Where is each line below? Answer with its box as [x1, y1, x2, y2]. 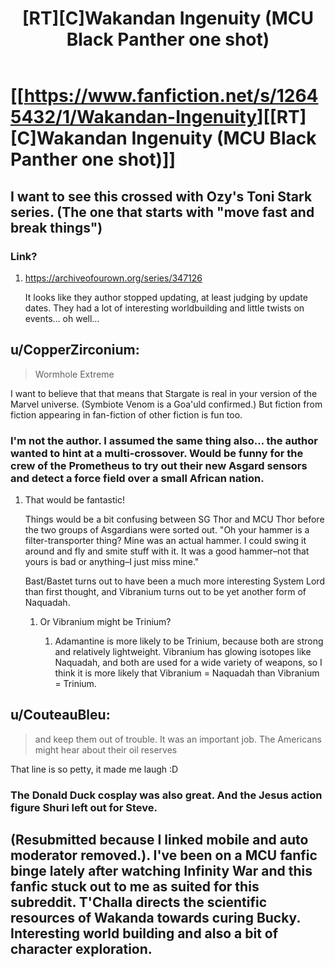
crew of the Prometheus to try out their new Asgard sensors [10, 458, 308, 472]
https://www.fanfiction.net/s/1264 [23, 85, 319, 107]
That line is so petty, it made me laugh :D [10, 763, 179, 775]
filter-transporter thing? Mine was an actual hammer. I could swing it [24, 534, 307, 546]
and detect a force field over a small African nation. [10, 471, 265, 485]
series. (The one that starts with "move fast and [10, 203, 315, 221]
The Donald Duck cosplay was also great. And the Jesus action [10, 788, 323, 802]
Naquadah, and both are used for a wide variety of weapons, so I [54, 656, 323, 668]
